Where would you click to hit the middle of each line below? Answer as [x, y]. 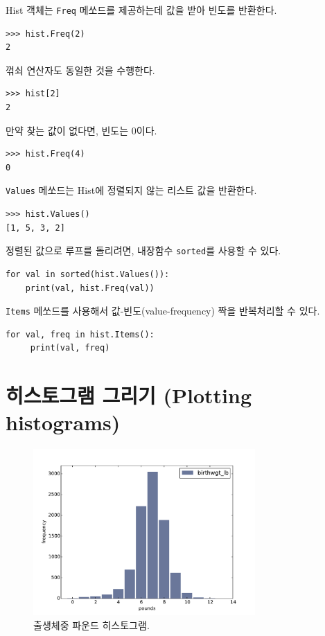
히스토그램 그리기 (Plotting [129, 395]
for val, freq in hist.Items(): [80, 334]
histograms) [63, 422]
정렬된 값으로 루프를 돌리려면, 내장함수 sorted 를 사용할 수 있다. [143, 250]
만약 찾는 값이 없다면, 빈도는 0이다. [81, 130]
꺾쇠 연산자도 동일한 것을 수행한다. [80, 70]
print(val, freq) [70, 348]
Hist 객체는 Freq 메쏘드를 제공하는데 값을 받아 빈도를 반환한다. [141, 10]
